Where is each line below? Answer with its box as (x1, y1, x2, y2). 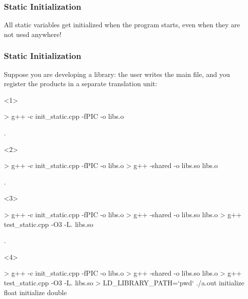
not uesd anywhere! (4, 29, 62, 39)
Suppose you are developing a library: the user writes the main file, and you (4, 69, 230, 79)
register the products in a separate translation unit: (4, 78, 158, 89)
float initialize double (4, 287, 67, 297)
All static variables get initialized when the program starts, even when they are (4, 19, 240, 30)
